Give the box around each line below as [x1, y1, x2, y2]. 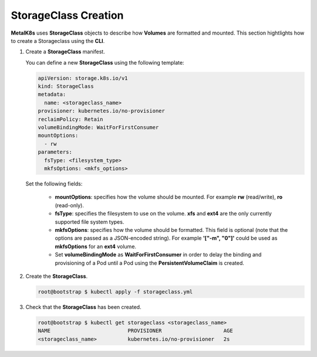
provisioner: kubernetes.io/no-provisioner [38, 107, 166, 114]
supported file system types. [55, 218, 124, 225]
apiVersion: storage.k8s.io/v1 [38, 75, 129, 82]
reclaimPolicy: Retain [38, 116, 103, 123]
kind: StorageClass [38, 83, 94, 90]
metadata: [38, 91, 66, 98]
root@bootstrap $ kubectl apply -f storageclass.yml [38, 288, 193, 295]
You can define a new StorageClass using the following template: [25, 59, 184, 66]
